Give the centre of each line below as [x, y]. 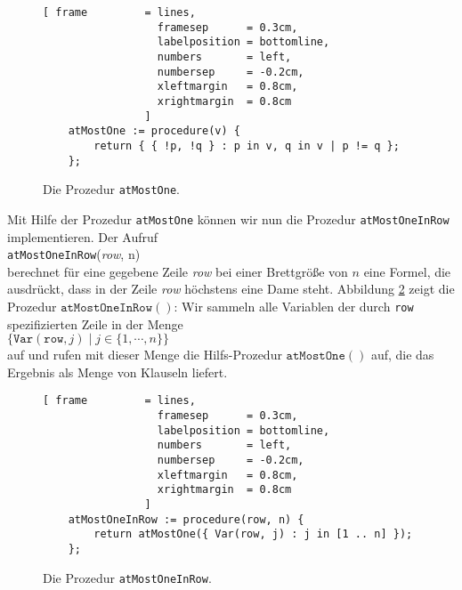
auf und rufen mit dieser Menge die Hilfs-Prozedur [145, 355]
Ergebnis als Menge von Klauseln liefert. [118, 372]
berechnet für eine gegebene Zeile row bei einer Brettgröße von [178, 271]
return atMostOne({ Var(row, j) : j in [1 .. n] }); [253, 534]
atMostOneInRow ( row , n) [74, 254]
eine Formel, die [407, 271]
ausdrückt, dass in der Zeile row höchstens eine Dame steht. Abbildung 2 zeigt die [231, 289]
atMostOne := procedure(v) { [154, 131]
